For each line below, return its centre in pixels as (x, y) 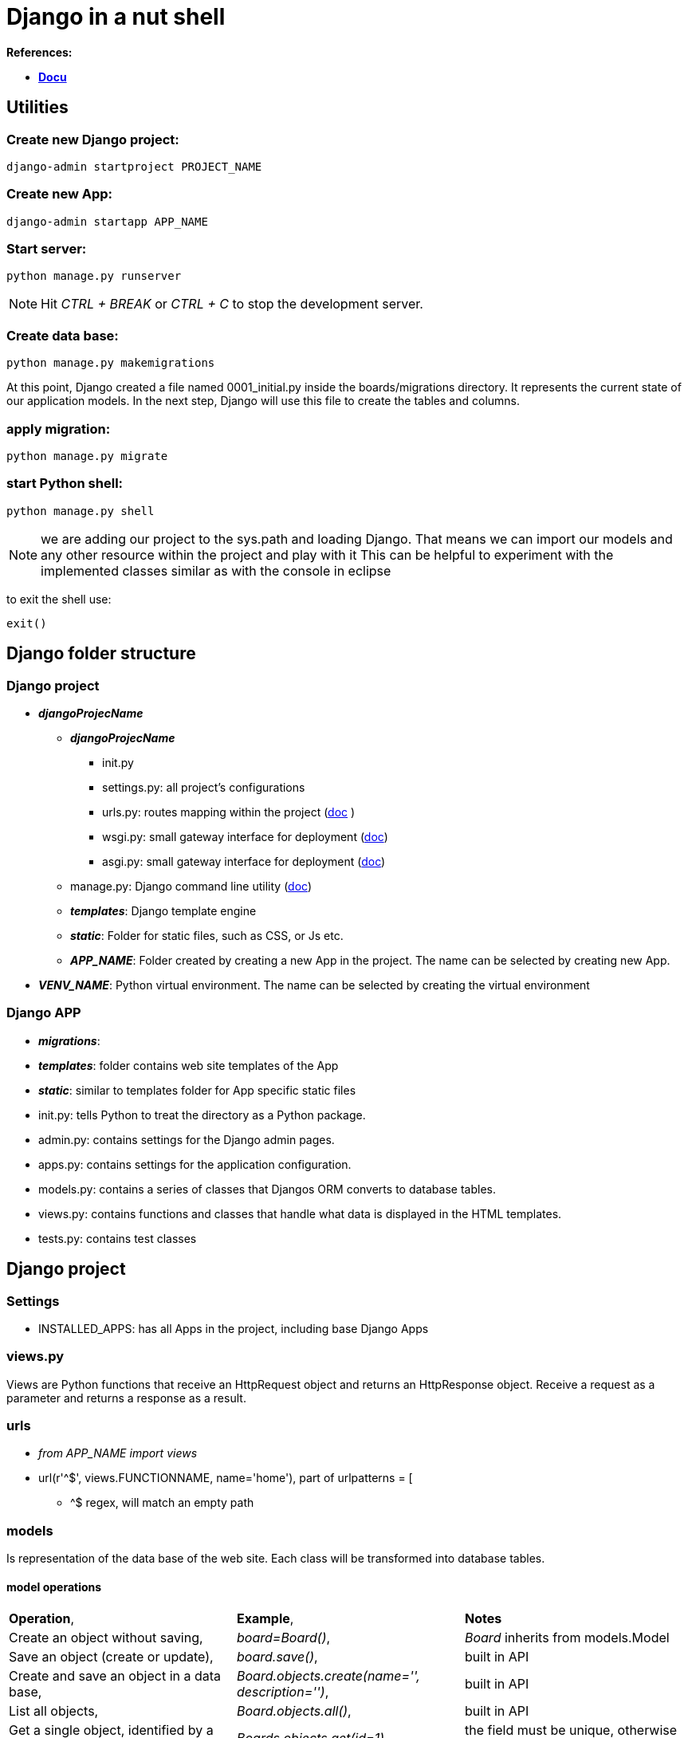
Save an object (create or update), (111, 1657)
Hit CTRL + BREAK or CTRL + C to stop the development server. (232, 304)
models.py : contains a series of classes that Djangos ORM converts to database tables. (267, 1189)
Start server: (47, 249)
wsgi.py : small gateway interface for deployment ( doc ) (245, 836)
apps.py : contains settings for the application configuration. (195, 1164)
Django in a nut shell (116, 17)
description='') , (283, 1692)
